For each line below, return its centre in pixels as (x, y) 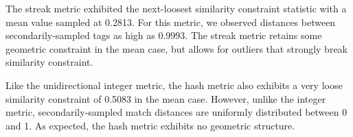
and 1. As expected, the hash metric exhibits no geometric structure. (150, 125)
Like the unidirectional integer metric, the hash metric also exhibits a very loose (174, 85)
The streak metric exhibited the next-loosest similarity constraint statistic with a (176, 8)
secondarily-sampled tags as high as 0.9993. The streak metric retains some (164, 35)
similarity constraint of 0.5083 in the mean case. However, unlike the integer (166, 98)
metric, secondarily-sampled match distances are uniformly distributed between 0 (176, 112)
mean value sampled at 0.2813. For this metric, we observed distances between (171, 22)
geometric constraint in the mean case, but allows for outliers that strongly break (176, 48)
